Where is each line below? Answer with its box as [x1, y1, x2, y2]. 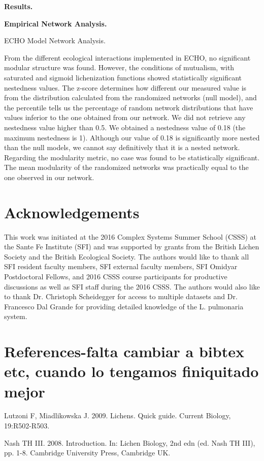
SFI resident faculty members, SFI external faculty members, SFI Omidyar [4, 261, 238, 272]
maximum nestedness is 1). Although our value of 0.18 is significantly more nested [4, 132, 260, 142]
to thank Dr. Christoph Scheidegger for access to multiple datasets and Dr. [4, 291, 238, 302]
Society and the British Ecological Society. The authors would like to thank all [4, 251, 249, 262]
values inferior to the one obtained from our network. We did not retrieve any [4, 112, 246, 123]
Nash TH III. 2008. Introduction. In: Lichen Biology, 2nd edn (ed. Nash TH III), [4, 437, 255, 448]
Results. [4, 1, 33, 11]
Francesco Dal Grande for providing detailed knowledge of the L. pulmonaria [4, 301, 244, 311]
